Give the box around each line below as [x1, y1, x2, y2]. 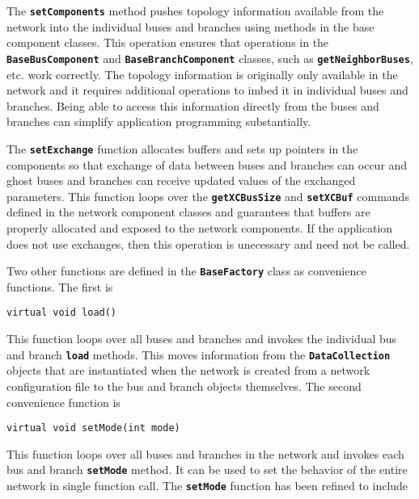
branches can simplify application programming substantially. [6, 113, 311, 130]
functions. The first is [6, 278, 113, 295]
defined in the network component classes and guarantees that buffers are [6, 203, 370, 220]
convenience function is [6, 393, 121, 410]
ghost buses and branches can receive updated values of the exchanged [6, 172, 356, 189]
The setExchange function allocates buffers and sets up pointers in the [6, 140, 358, 157]
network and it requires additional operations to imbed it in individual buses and [6, 82, 408, 99]
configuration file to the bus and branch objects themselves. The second [6, 377, 362, 394]
